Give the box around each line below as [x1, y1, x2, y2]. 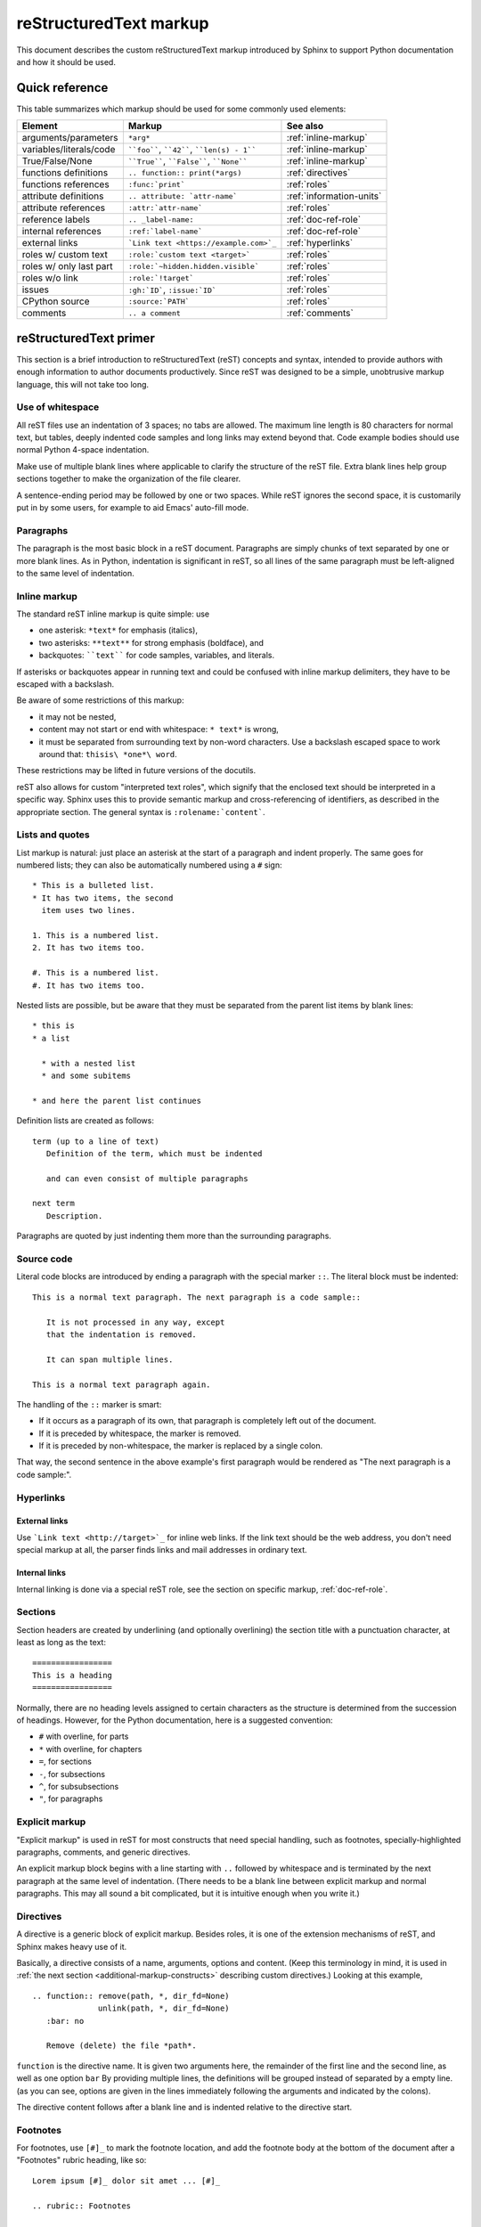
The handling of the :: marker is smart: [16, 1399, 162, 1409]
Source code [16, 1252, 73, 1265]
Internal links [16, 1568, 66, 1578]
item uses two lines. [41, 905, 136, 916]
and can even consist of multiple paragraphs [45, 1173, 249, 1184]
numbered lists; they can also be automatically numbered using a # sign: [16, 860, 282, 870]
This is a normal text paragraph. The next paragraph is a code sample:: [32, 1292, 362, 1302]
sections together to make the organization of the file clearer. [16, 473, 241, 485]
